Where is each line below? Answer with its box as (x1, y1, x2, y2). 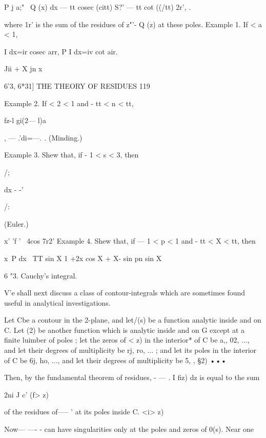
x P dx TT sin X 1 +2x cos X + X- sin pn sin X (4, 252, 162, 263)
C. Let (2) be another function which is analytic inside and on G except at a (4, 324, 245, 335)
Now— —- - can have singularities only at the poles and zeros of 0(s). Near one (4, 424, 254, 434)
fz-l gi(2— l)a (4, 115, 47, 126)
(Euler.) (4, 218, 29, 229)
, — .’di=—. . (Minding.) (4, 132, 83, 143)
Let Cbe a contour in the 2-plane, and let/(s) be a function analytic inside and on (4, 314, 261, 325)
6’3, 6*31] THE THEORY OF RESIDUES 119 (4, 80, 150, 91)
